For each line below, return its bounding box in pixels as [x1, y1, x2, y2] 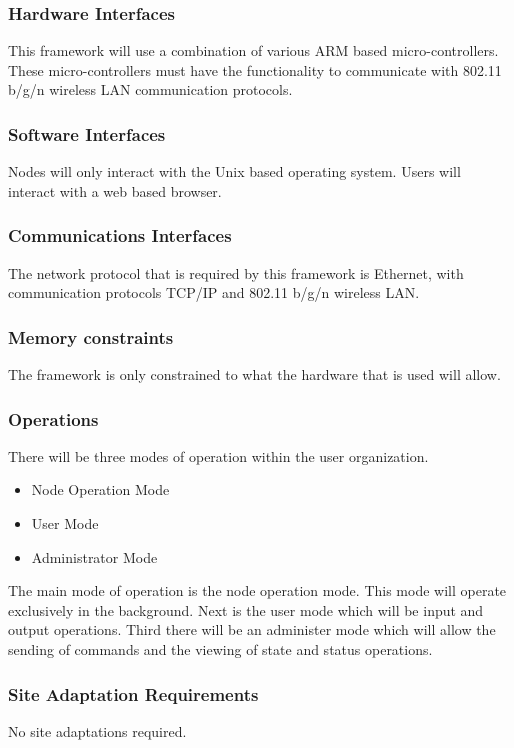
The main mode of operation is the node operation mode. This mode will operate [8, 580, 507, 601]
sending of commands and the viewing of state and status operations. [8, 639, 433, 659]
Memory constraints [8, 324, 174, 349]
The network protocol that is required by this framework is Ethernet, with [8, 262, 464, 283]
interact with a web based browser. [8, 180, 222, 201]
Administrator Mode [31, 546, 158, 567]
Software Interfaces [8, 121, 166, 146]
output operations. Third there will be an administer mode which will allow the [8, 619, 496, 640]
